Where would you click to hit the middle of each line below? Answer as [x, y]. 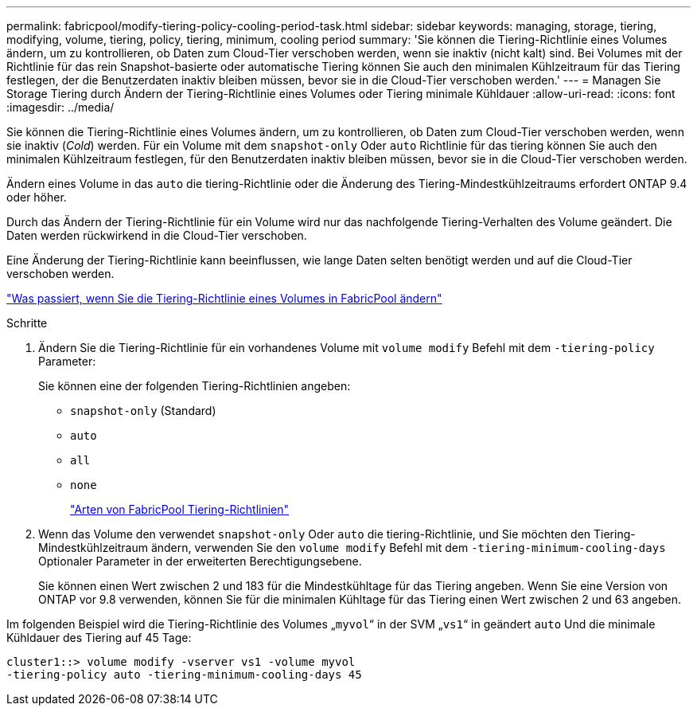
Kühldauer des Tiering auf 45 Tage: [99, 638]
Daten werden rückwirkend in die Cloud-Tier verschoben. [157, 235]
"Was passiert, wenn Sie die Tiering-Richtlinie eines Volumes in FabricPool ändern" [224, 298]
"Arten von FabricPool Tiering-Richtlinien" [180, 509]
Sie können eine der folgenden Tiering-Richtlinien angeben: [195, 386]
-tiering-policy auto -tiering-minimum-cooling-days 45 [184, 675]
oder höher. [37, 197]
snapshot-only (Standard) [143, 411]
